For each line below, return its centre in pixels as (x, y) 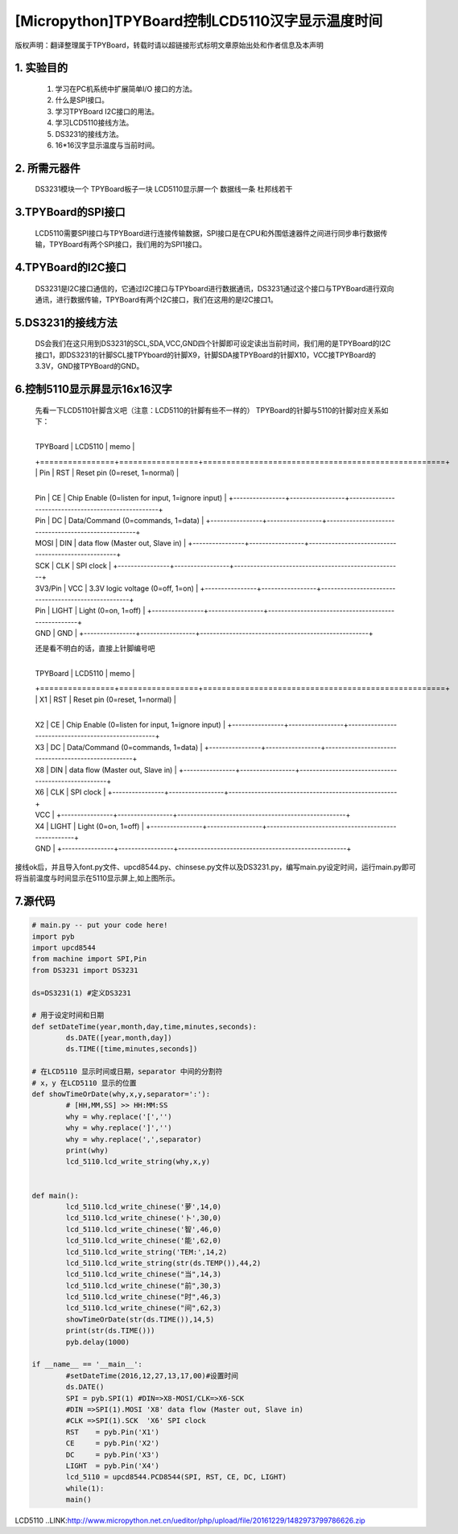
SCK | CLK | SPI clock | (73, 565)
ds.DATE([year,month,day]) (119, 1038)
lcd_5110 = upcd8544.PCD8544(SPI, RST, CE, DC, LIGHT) (176, 1477)
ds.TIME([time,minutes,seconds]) (132, 1049)
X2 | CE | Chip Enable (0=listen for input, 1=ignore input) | (130, 725)
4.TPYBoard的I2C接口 (70, 267)
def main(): (56, 1196)
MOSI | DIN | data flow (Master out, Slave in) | (111, 543)
